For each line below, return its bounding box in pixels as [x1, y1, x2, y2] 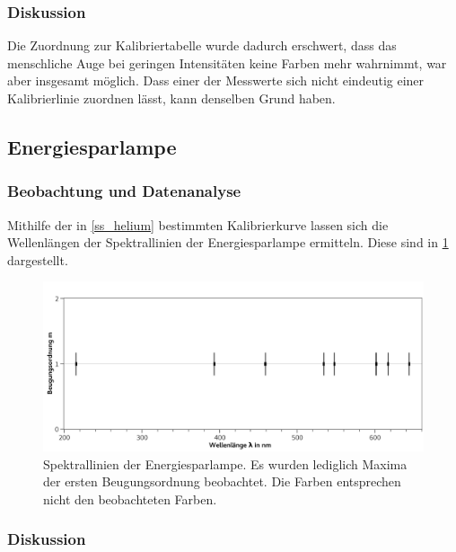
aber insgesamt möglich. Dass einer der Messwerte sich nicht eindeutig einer [7, 71, 425, 90]
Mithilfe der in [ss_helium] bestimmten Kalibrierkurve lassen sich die [7, 215, 389, 234]
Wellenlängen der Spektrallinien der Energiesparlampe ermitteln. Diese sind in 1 [7, 233, 449, 252]
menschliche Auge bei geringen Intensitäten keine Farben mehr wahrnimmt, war [7, 53, 447, 72]
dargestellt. [7, 250, 68, 269]
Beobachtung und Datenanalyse [7, 180, 241, 202]
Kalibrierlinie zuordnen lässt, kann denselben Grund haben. [7, 89, 336, 107]
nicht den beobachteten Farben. [43, 489, 217, 508]
